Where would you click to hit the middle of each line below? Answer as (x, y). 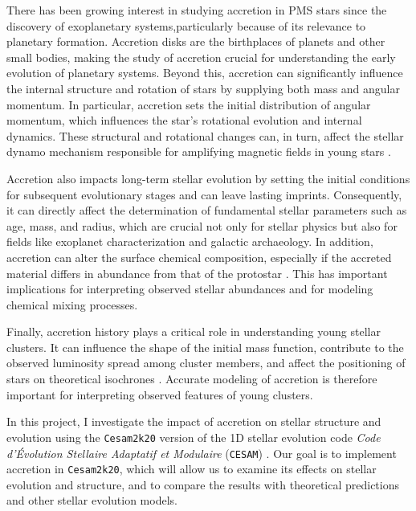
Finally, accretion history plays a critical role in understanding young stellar (194, 331)
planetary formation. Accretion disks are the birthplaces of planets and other (196, 41)
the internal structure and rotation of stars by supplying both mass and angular (203, 88)
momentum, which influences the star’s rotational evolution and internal (184, 120)
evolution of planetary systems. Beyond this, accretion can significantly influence (205, 73)
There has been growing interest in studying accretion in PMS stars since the (197, 10)
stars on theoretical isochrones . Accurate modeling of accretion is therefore (192, 379)
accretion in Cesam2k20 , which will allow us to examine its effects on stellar (192, 469)
